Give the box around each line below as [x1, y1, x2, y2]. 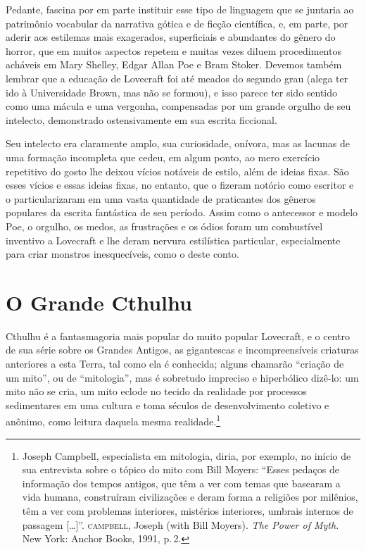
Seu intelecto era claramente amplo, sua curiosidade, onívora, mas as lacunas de [6, 136, 350, 151]
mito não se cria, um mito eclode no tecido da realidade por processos [6, 384, 307, 399]
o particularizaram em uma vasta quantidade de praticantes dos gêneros [6, 191, 316, 206]
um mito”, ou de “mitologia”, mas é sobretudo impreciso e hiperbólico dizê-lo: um [6, 370, 359, 385]
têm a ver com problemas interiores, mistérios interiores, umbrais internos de [22, 504, 353, 518]
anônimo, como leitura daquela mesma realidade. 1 [6, 412, 221, 429]
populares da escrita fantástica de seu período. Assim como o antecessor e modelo [6, 205, 358, 220]
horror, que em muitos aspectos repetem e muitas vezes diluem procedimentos [6, 43, 341, 58]
